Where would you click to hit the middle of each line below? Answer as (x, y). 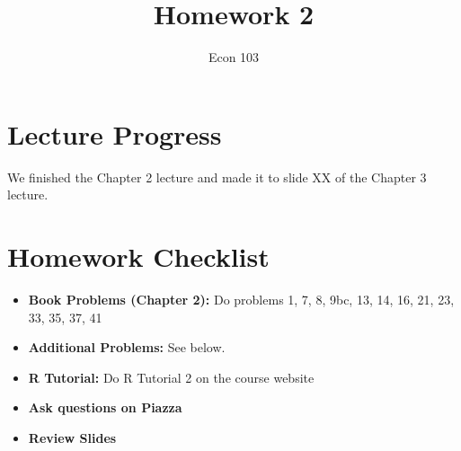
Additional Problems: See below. (127, 347)
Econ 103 (234, 57)
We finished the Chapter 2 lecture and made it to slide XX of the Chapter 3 (217, 177)
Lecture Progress (115, 133)
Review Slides (72, 437)
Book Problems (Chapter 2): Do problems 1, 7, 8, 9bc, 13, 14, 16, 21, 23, (241, 299)
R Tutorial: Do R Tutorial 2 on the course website (171, 377)
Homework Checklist (138, 256)
